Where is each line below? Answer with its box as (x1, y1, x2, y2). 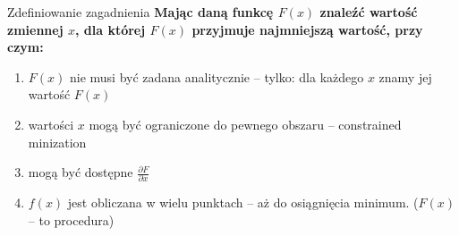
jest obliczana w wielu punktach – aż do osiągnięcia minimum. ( (67, 193, 419, 212)
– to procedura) (28, 211, 115, 230)
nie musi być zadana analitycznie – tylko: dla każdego (69, 67, 364, 86)
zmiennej (7, 20, 64, 38)
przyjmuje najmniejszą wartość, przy (191, 20, 423, 38)
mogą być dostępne (28, 163, 133, 181)
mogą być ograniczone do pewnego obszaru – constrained (89, 114, 402, 133)
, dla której (74, 20, 146, 38)
